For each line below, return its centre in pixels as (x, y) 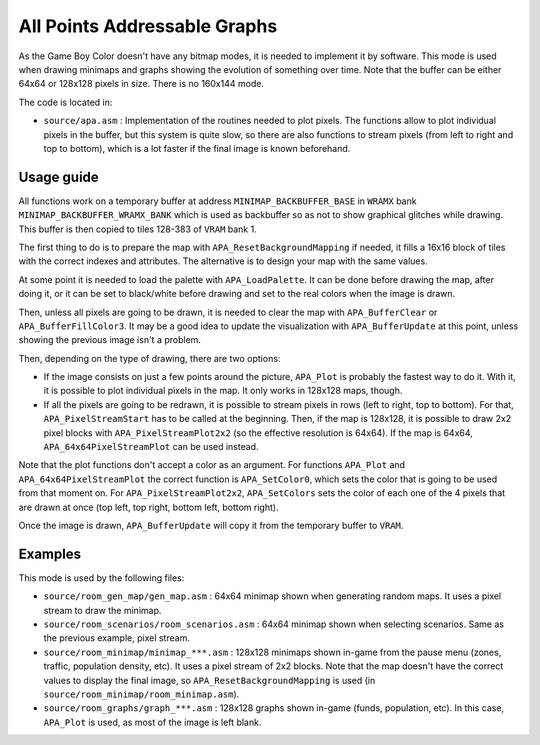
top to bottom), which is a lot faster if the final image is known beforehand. (197, 148)
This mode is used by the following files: (101, 577)
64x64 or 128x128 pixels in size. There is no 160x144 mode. (141, 84)
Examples (50, 553)
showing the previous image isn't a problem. (110, 340)
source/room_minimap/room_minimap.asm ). (141, 694)
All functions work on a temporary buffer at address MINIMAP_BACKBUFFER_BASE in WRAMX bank (217, 201)
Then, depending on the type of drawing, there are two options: (149, 358)
